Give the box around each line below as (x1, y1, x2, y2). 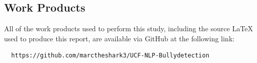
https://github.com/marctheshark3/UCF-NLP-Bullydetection (11, 52, 210, 59)
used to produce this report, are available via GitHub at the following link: (4, 33, 235, 43)
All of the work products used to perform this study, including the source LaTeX (4, 23, 253, 34)
